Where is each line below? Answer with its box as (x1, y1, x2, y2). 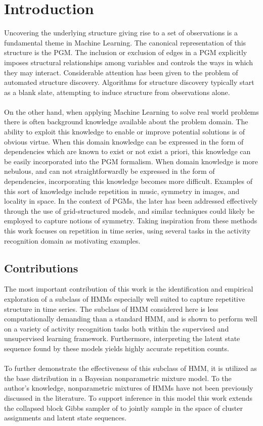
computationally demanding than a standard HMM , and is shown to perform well (4, 313, 257, 324)
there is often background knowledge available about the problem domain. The (4, 116, 248, 127)
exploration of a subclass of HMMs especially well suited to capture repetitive (4, 293, 245, 304)
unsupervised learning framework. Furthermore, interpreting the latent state (4, 333, 240, 344)
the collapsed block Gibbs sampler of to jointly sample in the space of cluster (4, 402, 243, 413)
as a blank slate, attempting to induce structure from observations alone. (4, 86, 230, 97)
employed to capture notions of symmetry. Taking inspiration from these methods (4, 215, 257, 226)
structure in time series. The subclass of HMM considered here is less (4, 303, 218, 314)
